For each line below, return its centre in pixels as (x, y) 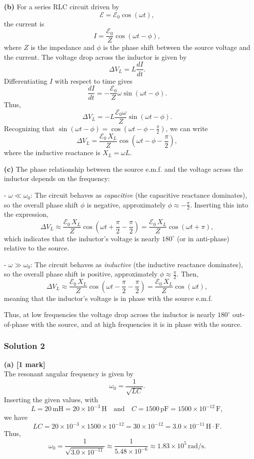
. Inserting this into (219, 204)
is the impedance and (63, 47)
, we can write (187, 128)
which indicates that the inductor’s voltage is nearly (82, 238)
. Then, (188, 274)
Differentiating (26, 80)
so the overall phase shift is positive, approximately (81, 274)
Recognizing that (29, 128)
